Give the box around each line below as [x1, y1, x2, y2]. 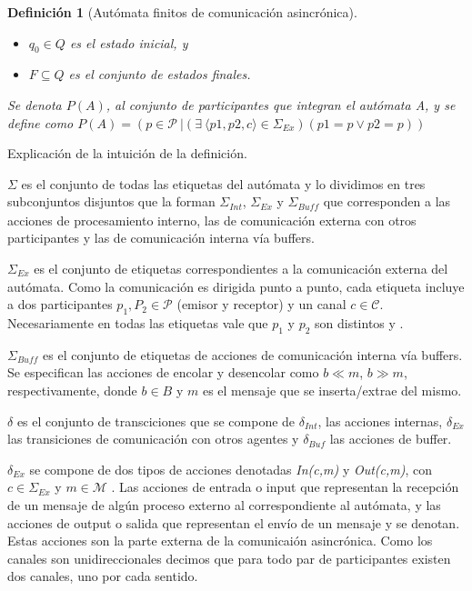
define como [7, 113, 74, 132]
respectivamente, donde [7, 380, 137, 399]
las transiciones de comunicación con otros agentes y [7, 429, 299, 448]
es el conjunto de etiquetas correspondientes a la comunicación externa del [34, 259, 448, 277]
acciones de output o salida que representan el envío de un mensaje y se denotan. [7, 513, 460, 532]
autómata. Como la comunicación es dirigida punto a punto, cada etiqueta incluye [7, 276, 465, 295]
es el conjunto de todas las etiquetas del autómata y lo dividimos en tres [21, 174, 426, 193]
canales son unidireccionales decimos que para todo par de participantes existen [7, 548, 451, 567]
